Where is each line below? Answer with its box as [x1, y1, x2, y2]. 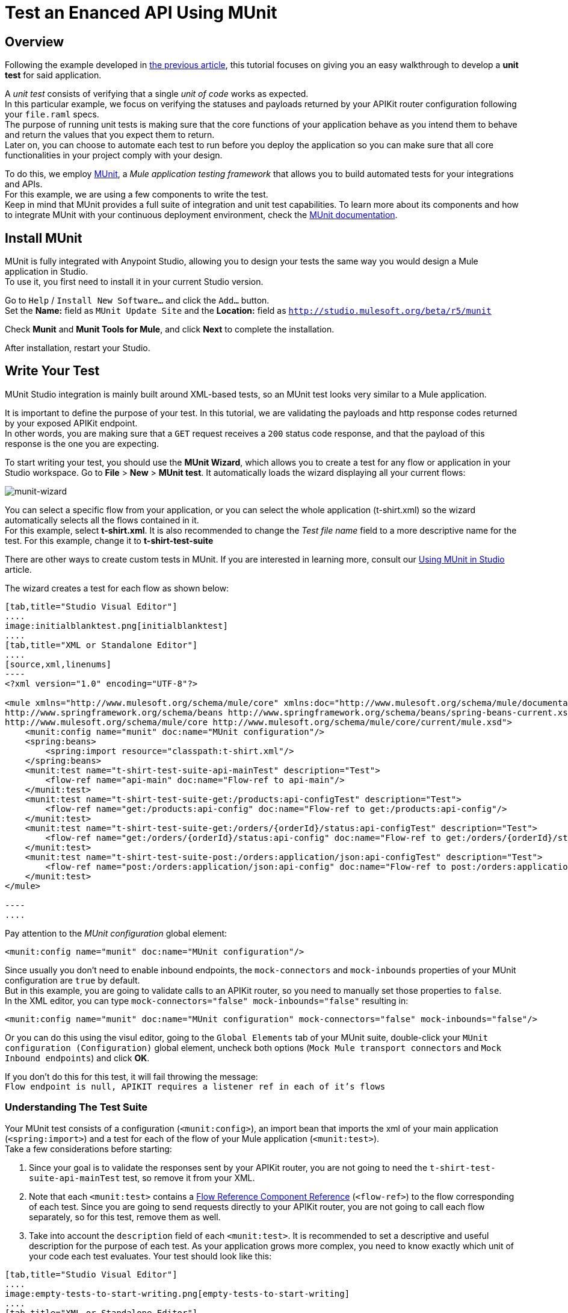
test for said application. [5, 70, 102, 81]
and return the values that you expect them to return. [5, 129, 215, 140]
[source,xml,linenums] [5, 659, 112, 669]
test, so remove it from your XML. [122, 1172, 255, 1183]
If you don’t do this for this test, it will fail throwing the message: [5, 1071, 258, 1082]
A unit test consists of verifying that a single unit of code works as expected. [5, 89, 309, 99]
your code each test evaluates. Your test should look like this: [29, 1250, 272, 1261]
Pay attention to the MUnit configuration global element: [5, 928, 227, 938]
